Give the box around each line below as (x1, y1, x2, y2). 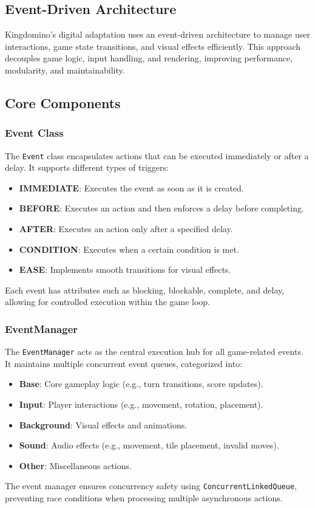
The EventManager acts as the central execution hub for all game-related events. (5, 345, 303, 358)
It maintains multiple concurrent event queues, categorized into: (5, 357, 243, 369)
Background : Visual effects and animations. (19, 418, 188, 431)
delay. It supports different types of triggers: (5, 161, 169, 174)
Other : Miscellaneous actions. (19, 459, 132, 472)
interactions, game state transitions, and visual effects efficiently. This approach (5, 39, 301, 52)
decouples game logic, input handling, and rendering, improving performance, (5, 52, 293, 64)
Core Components (5, 93, 121, 112)
